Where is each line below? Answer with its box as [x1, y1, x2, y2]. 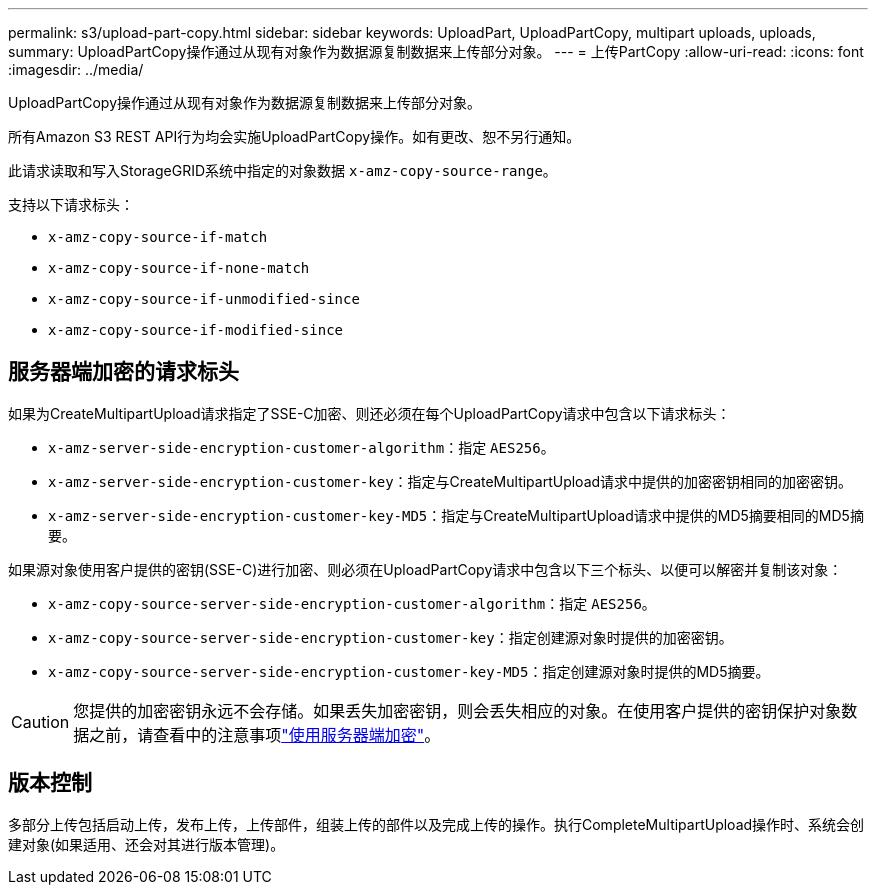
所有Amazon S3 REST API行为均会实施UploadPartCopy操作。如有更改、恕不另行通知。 [8, 128, 581, 145]
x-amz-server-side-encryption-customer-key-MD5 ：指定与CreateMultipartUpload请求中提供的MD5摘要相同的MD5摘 [48, 506, 864, 524]
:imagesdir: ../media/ [8, 61, 144, 78]
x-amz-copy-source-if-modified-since [48, 322, 344, 338]
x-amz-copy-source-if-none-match [48, 260, 310, 276]
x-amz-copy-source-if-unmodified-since [48, 291, 360, 307]
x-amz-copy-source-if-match [48, 229, 268, 245]
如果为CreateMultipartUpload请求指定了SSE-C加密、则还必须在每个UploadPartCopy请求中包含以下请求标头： [8, 404, 731, 422]
